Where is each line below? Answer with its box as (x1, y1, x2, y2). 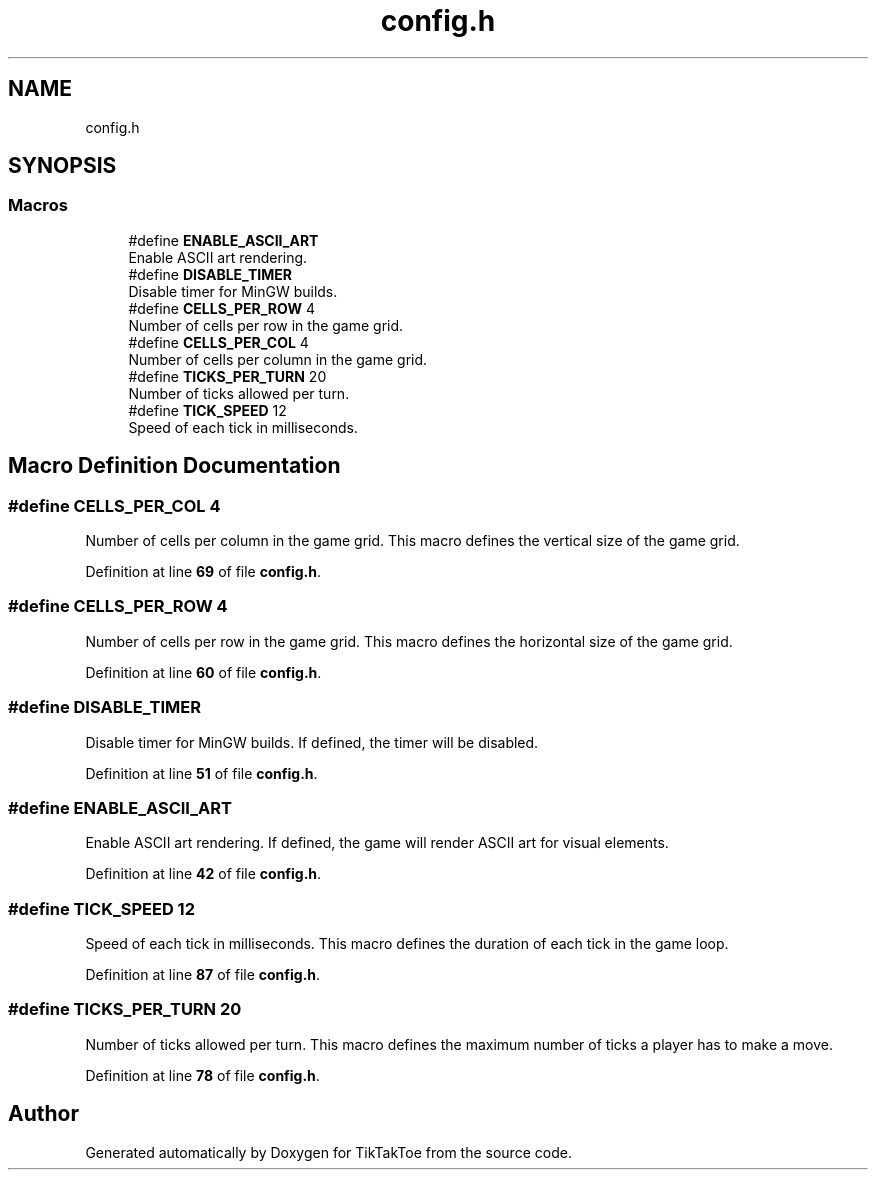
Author (8, 1101, 79, 1127)
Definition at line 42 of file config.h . (85, 865, 322, 883)
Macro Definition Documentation (8, 453, 341, 479)
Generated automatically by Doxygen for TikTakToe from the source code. (85, 1143, 572, 1161)
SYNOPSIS (8, 153, 117, 179)
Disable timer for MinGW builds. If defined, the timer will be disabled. (85, 733, 539, 751)
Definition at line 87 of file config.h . (85, 966, 321, 984)
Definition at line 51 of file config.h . (85, 764, 318, 782)
